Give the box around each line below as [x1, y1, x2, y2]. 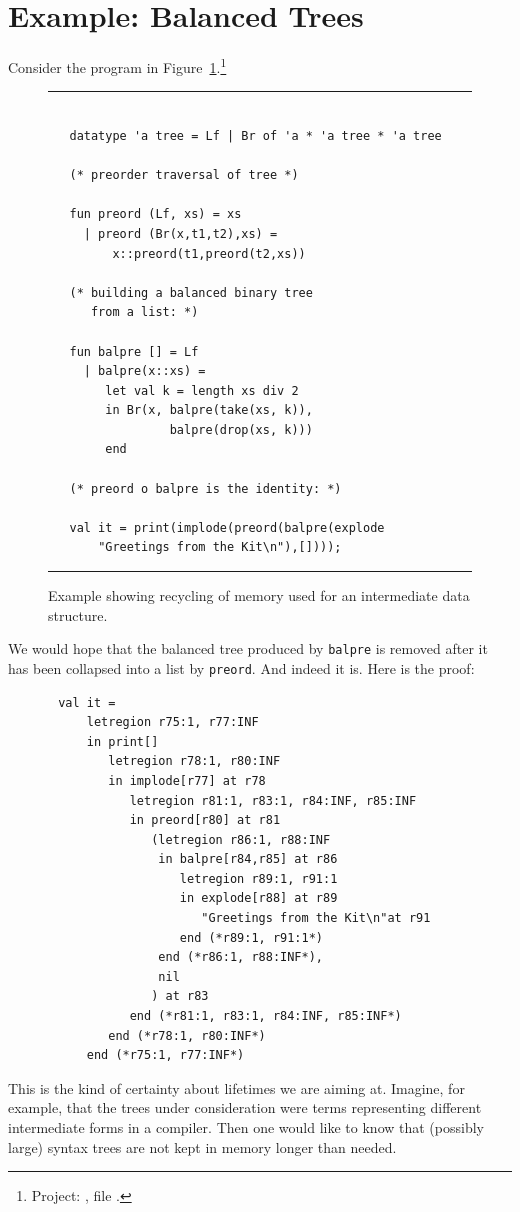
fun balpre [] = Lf [69, 344, 199, 359]
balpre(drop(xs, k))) [169, 422, 313, 437]
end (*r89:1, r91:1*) [179, 930, 323, 945]
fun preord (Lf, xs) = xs [69, 207, 242, 222]
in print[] [86, 734, 159, 749]
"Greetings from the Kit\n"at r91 [201, 911, 431, 926]
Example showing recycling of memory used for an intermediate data [48, 585, 470, 606]
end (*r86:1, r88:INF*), [158, 950, 323, 965]
